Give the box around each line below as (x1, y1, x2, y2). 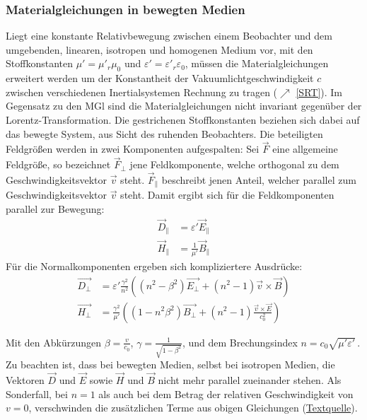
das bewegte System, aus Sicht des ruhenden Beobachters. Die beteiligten (6, 126, 323, 141)
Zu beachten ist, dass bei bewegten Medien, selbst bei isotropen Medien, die (6, 357, 335, 372)
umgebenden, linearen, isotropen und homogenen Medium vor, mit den (6, 42, 313, 57)
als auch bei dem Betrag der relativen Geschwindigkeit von (98, 386, 354, 401)
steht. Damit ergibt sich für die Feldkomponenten (120, 187, 334, 202)
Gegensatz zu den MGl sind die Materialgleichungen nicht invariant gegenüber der (6, 98, 362, 113)
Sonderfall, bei (6, 386, 68, 401)
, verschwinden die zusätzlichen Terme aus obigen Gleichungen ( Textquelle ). (28, 400, 358, 415)
